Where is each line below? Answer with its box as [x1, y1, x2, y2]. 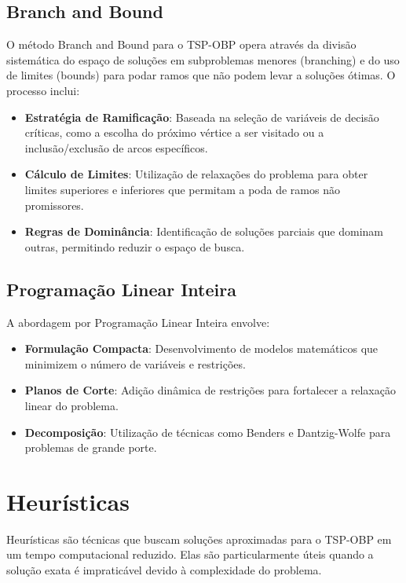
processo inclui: [6, 82, 80, 98]
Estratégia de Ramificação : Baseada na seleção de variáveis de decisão [24, 108, 379, 125]
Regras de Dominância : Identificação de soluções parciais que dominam [24, 223, 383, 240]
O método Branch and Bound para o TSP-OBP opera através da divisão [6, 36, 357, 53]
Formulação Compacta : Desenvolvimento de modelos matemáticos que [24, 340, 379, 357]
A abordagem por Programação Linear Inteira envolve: [6, 313, 270, 330]
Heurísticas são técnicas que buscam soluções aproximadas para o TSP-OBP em [6, 530, 392, 547]
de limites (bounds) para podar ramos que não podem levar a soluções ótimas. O [6, 67, 396, 83]
